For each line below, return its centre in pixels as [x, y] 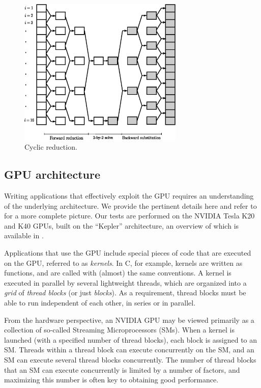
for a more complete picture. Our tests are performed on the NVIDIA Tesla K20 [129, 216]
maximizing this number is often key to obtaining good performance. [111, 380]
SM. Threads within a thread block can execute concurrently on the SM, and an [129, 350]
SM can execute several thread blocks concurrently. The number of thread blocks [130, 359]
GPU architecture [52, 174]
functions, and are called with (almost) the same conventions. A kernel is [118, 273]
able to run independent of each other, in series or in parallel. [100, 302]
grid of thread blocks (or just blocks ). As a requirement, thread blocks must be [125, 293]
